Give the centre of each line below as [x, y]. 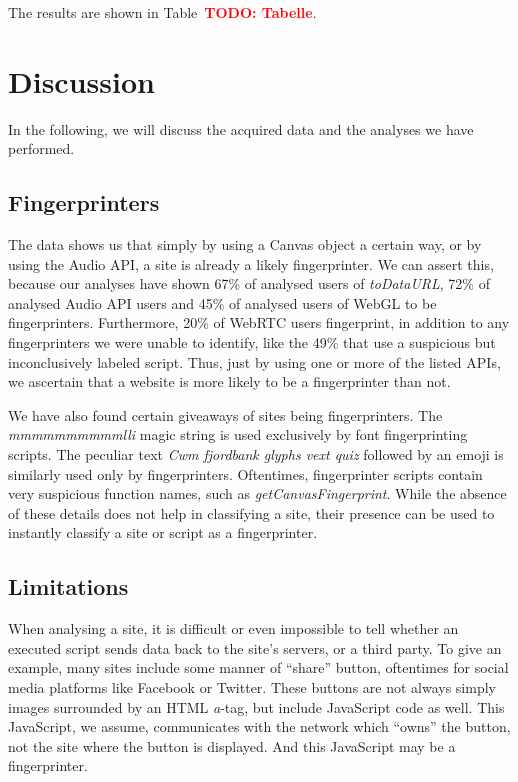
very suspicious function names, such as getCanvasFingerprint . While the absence [257, 493]
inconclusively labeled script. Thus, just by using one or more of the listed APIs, [254, 361]
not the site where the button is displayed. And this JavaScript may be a [232, 745]
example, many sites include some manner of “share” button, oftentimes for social [258, 667]
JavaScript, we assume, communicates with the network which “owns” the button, [259, 726]
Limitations [68, 586]
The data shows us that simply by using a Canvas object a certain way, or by [245, 244]
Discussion [81, 80]
